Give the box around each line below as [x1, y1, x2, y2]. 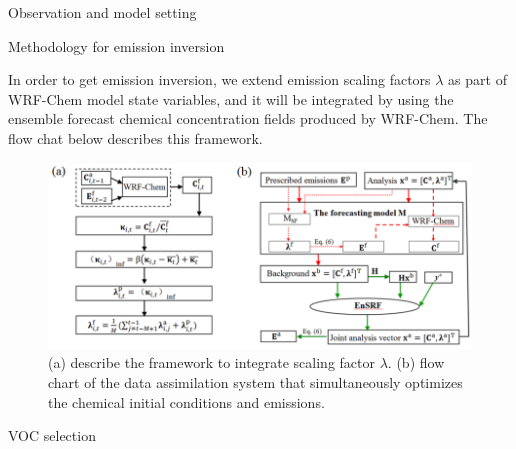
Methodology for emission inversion [8, 35, 225, 56]
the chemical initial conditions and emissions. [48, 391, 325, 412]
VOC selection [8, 425, 96, 446]
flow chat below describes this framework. [8, 127, 263, 148]
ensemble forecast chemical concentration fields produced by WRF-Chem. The [8, 108, 488, 129]
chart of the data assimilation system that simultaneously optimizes [48, 371, 463, 392]
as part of [448, 69, 507, 90]
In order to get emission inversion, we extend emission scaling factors [8, 69, 431, 90]
